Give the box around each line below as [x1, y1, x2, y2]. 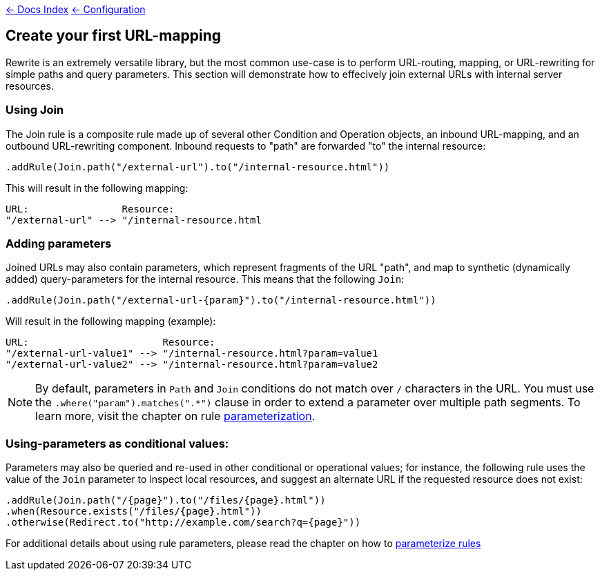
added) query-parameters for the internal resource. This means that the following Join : [6, 273, 405, 286]
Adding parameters [6, 236, 112, 250]
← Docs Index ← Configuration [6, 3, 146, 15]
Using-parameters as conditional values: [6, 436, 229, 450]
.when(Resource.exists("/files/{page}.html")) [6, 506, 262, 517]
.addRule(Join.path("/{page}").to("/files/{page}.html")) [6, 495, 326, 506]
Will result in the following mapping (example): [6, 315, 216, 328]
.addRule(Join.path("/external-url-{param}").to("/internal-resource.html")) [6, 295, 436, 306]
